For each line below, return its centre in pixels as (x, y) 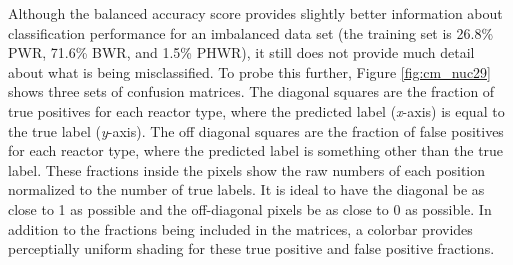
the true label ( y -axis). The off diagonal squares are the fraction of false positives (256, 130)
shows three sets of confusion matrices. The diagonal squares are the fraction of (251, 91)
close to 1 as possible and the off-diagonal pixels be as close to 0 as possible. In (250, 208)
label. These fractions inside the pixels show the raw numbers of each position (247, 169)
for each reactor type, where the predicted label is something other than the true (256, 150)
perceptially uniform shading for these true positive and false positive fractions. (251, 248)
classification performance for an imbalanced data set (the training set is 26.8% (251, 32)
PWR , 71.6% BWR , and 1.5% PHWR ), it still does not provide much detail (241, 52)
